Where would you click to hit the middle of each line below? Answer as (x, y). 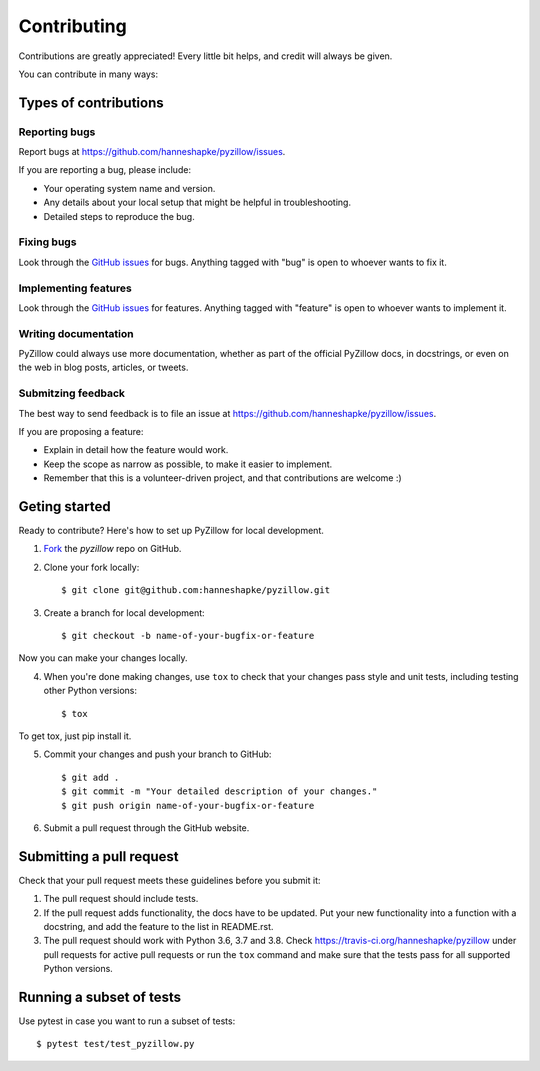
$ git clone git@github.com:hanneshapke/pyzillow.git (195, 590)
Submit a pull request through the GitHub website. (146, 827)
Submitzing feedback (71, 393)
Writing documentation (76, 333)
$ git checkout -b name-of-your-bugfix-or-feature (188, 636)
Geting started (64, 506)
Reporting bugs (57, 132)
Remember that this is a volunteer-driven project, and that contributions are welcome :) (222, 478)
